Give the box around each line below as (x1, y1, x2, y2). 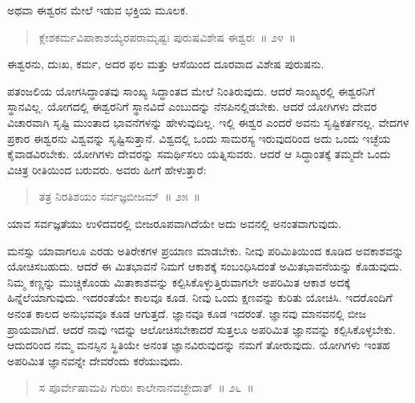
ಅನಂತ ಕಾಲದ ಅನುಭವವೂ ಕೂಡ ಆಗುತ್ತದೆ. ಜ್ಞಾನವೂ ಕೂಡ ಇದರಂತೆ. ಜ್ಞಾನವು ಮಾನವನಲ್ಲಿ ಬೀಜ (7, 304, 366, 321)
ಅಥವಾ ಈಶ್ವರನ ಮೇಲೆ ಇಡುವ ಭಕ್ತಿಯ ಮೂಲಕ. (7, 2, 188, 18)
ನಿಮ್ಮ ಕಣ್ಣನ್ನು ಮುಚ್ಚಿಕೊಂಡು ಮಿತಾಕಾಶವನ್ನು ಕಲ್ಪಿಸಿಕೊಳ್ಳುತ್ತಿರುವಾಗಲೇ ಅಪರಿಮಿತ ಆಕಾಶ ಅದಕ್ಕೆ (7, 273, 351, 290)
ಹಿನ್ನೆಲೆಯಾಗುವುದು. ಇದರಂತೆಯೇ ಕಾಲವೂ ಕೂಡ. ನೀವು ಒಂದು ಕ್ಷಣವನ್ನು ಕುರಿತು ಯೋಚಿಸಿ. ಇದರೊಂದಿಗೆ (7, 289, 393, 306)
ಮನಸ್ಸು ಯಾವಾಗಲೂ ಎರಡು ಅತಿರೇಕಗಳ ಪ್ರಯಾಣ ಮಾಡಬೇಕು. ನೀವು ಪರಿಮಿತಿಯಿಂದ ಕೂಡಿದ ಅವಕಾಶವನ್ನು (7, 242, 405, 258)
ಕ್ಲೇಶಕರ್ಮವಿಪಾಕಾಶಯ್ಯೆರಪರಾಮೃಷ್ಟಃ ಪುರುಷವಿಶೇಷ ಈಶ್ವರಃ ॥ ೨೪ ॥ (38, 28, 296, 45)
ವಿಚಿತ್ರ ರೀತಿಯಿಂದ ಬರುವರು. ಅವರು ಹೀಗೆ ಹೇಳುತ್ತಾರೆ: (7, 161, 207, 177)
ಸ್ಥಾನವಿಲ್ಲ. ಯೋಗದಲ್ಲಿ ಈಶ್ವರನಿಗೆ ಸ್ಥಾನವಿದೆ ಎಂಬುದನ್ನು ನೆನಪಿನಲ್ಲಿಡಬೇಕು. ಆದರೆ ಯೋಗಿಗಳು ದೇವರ (7, 98, 377, 115)
